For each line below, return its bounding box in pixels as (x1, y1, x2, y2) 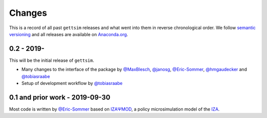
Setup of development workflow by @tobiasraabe (21, 80, 123, 86)
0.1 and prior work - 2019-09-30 (9, 93, 111, 101)
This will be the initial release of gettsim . (9, 57, 94, 63)
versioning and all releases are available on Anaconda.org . (9, 31, 129, 37)
